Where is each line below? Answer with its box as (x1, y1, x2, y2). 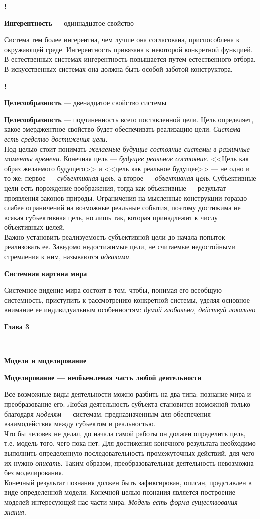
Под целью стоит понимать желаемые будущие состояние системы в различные (4, 143, 250, 154)
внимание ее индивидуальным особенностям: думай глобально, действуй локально (4, 304, 256, 315)
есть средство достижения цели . (4, 133, 108, 144)
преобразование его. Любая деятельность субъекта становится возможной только (4, 399, 250, 409)
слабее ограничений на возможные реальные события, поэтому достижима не (4, 202, 241, 213)
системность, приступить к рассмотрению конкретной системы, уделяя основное (4, 294, 250, 305)
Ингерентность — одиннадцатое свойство (4, 17, 134, 28)
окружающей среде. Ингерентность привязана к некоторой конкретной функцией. (4, 44, 253, 54)
